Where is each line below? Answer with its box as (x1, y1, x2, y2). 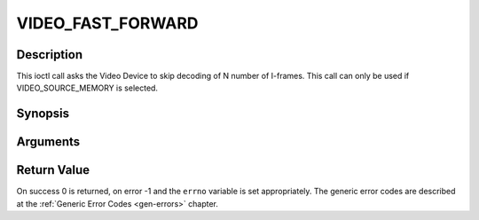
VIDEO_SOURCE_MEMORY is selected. (16, 82, 159, 93)
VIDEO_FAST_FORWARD (16, 13, 199, 33)
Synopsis (16, 106, 70, 122)
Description (16, 47, 83, 62)
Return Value (16, 162, 90, 177)
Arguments (16, 134, 81, 150)
